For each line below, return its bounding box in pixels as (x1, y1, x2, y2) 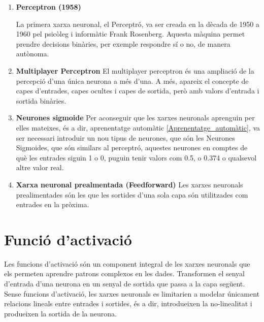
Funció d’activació (4, 229, 132, 249)
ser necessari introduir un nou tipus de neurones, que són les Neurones (16, 132, 235, 143)
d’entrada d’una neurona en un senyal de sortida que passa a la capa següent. (4, 278, 245, 288)
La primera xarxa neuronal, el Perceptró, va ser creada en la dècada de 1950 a (16, 18, 259, 29)
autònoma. (16, 48, 49, 59)
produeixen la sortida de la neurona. (4, 308, 117, 318)
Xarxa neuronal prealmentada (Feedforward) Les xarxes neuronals (16, 179, 243, 189)
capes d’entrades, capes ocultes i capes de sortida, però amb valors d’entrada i (16, 85, 259, 96)
